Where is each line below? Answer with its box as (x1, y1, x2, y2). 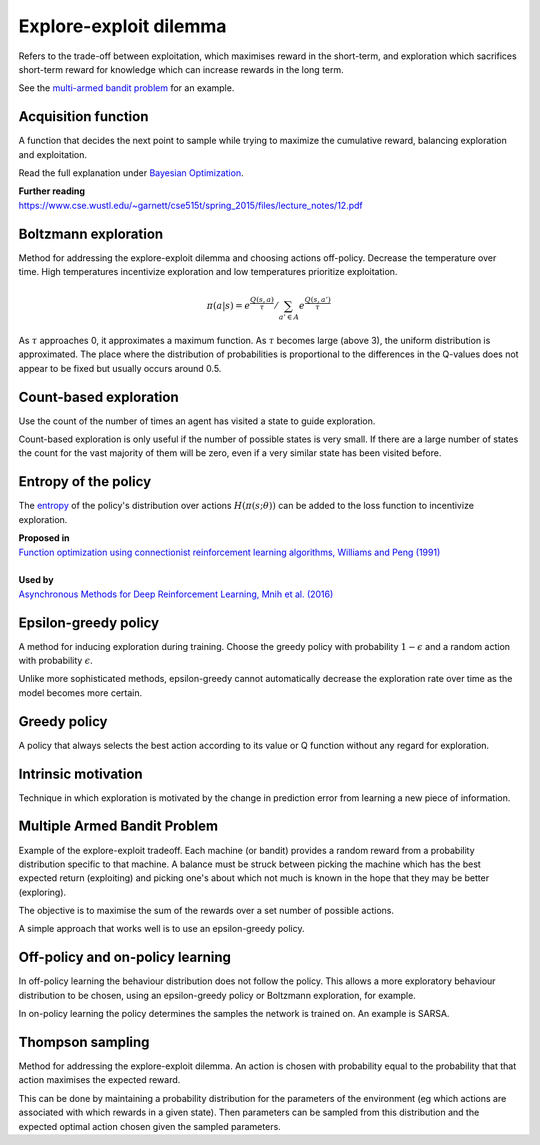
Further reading (18, 185, 85, 197)
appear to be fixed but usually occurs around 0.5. (18, 362, 222, 374)
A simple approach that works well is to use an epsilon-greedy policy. (18, 923, 305, 935)
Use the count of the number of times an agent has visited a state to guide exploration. (18, 415, 376, 427)
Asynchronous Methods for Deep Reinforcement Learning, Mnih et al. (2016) (18, 588, 334, 600)
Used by (18, 574, 54, 586)
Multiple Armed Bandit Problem (18, 818, 219, 835)
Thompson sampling (18, 1033, 150, 1050)
